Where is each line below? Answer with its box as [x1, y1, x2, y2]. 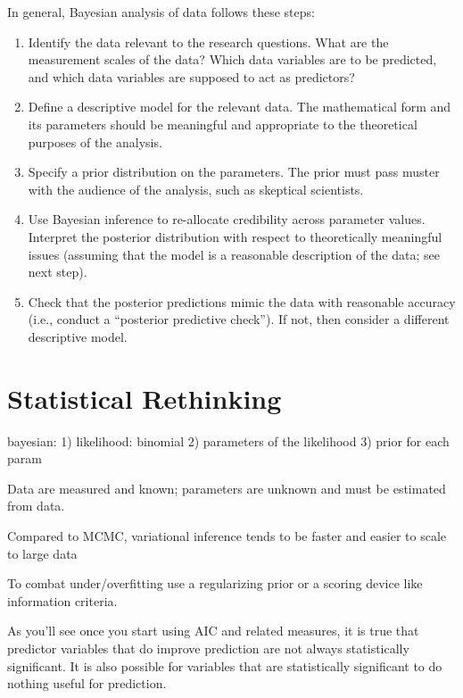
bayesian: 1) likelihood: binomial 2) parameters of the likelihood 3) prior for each [7, 431, 450, 450]
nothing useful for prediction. [7, 674, 167, 693]
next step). [28, 262, 87, 281]
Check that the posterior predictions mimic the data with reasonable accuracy [28, 292, 456, 311]
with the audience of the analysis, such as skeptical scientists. [28, 179, 364, 198]
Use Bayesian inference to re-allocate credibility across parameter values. [28, 210, 426, 229]
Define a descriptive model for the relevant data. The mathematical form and [28, 97, 451, 116]
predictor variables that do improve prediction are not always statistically [7, 638, 409, 657]
